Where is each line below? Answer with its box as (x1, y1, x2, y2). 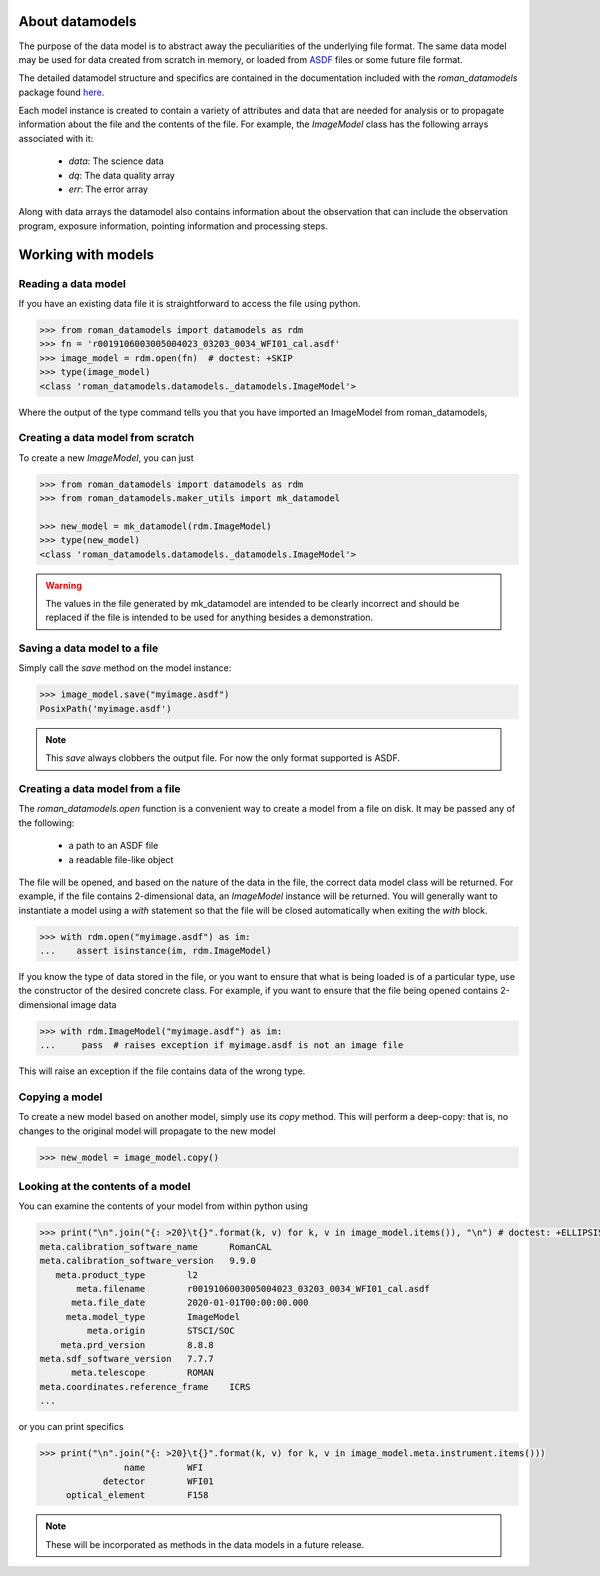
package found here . (18, 86, 105, 98)
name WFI (123, 1461, 204, 1473)
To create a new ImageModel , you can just (18, 451, 194, 464)
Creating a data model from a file (18, 782, 181, 795)
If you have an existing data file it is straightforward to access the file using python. (18, 297, 361, 309)
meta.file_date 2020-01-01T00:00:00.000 (71, 1297, 309, 1309)
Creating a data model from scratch (18, 431, 195, 445)
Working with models (18, 246, 155, 263)
